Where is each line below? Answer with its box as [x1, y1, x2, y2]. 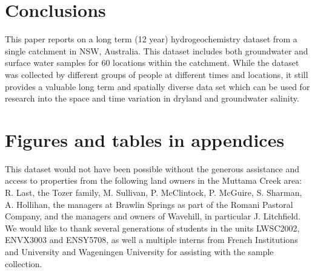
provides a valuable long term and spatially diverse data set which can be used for [5, 80, 310, 92]
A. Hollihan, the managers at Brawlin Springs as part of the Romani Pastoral [5, 198, 293, 210]
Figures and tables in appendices [5, 127, 285, 152]
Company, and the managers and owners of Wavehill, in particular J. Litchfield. [5, 210, 301, 222]
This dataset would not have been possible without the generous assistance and [5, 162, 299, 175]
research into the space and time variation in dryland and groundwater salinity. [5, 92, 299, 105]
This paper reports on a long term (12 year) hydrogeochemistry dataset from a [5, 33, 297, 45]
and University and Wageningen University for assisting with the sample [5, 245, 274, 257]
